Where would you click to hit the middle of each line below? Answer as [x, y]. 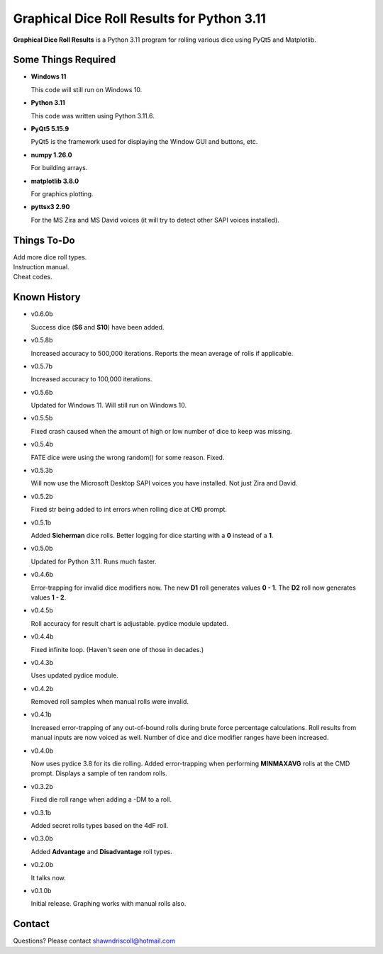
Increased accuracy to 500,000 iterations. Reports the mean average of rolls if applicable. [162, 353]
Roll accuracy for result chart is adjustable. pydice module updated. [129, 623]
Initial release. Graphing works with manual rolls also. [109, 904]
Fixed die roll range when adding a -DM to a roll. [101, 799]
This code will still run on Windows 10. [87, 89]
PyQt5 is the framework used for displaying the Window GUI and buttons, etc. [144, 142]
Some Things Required [65, 60]
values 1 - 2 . [49, 597]
